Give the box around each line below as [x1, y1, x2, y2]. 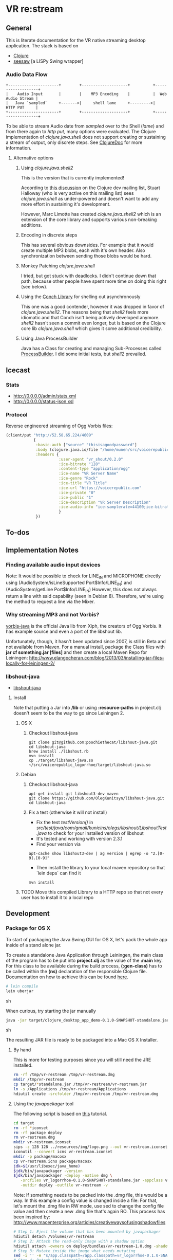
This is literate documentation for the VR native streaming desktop [6, 37, 146, 43]
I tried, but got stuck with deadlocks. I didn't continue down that [21, 273, 157, 279]
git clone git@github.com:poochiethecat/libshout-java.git [28, 740, 158, 745]
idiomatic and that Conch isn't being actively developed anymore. [21, 315, 160, 321]
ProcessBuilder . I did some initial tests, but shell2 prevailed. [21, 351, 147, 357]
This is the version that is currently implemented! [21, 175, 125, 181]
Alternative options [13, 155, 53, 161]
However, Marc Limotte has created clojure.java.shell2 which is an [21, 211, 161, 217]
